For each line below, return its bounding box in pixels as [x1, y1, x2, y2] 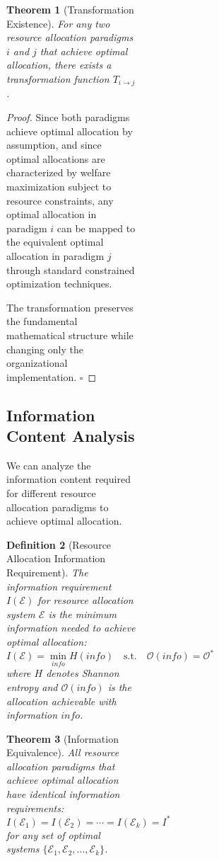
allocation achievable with [6, 693, 117, 708]
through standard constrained [6, 262, 135, 277]
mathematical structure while [6, 327, 134, 342]
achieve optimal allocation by [6, 123, 133, 138]
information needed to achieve [6, 620, 136, 635]
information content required [6, 472, 131, 486]
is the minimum [48, 606, 117, 621]
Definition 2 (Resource [6, 537, 112, 552]
